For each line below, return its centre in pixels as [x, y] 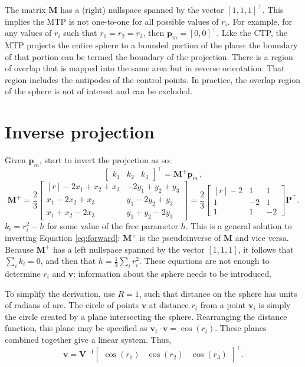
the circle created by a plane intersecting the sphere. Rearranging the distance [146, 316]
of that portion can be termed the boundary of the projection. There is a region [149, 56]
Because [19, 249]
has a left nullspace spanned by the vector [129, 249]
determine [23, 274]
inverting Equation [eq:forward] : [63, 238]
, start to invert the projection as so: [105, 160]
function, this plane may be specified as [76, 328]
